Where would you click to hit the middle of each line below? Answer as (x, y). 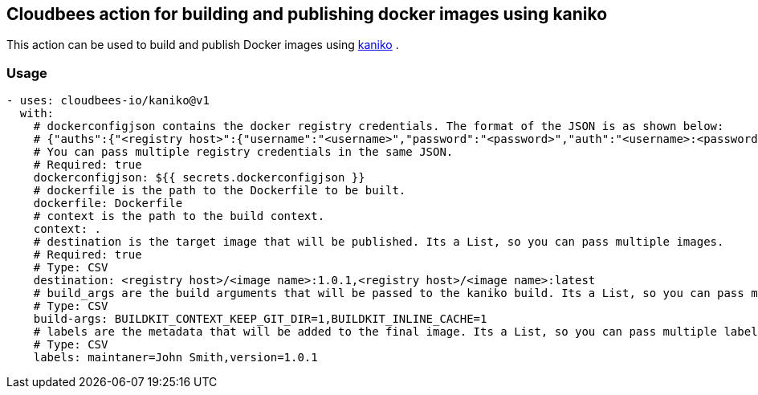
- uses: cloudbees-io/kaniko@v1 (108, 101)
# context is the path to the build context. (179, 216)
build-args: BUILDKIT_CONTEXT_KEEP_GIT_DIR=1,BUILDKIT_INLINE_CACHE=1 (260, 319)
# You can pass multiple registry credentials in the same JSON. (243, 152)
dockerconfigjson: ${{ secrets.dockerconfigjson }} (199, 178)
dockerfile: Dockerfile (108, 204)
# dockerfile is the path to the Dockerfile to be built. (220, 191)
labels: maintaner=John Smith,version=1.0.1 (175, 358)
